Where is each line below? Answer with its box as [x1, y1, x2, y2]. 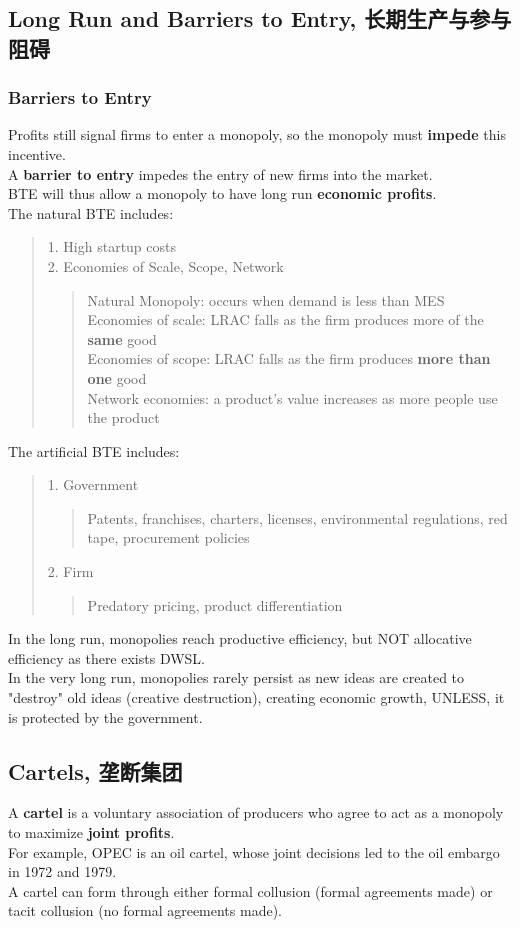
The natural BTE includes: [8, 202, 174, 223]
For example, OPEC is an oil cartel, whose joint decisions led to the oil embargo [8, 841, 500, 862]
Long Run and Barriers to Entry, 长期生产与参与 [8, 3, 512, 34]
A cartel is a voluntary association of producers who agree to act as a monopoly [8, 802, 504, 823]
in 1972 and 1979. [8, 861, 117, 882]
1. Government [47, 474, 139, 495]
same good [87, 328, 157, 349]
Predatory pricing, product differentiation [87, 594, 343, 615]
